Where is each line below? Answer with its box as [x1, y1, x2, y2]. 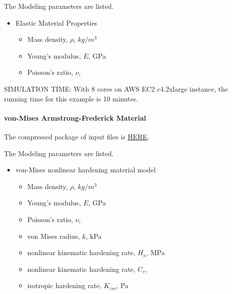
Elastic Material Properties [15, 17, 98, 28]
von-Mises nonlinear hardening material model [15, 164, 156, 175]
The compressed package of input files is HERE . [4, 131, 149, 141]
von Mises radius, [27, 230, 80, 241]
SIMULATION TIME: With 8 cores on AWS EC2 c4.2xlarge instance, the [4, 83, 228, 94]
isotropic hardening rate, [27, 280, 101, 291]
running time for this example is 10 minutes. [4, 93, 138, 103]
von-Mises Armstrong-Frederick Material [4, 112, 146, 123]
